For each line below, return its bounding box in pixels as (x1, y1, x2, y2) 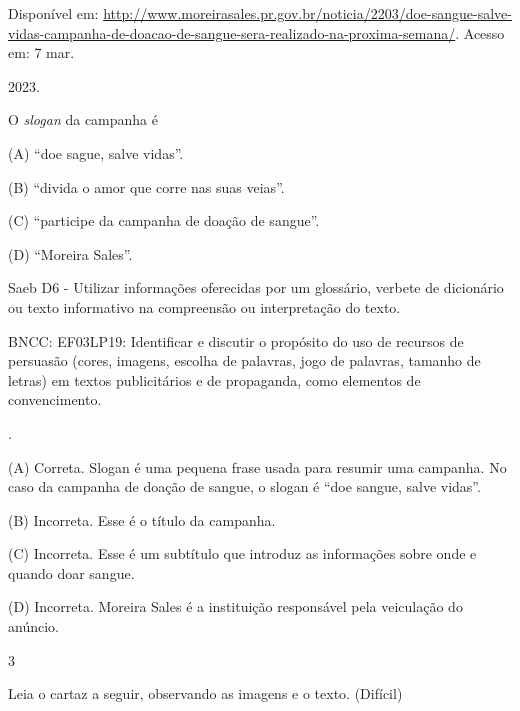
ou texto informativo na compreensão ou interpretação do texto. (8, 296, 401, 317)
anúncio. (8, 616, 59, 637)
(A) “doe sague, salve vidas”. (8, 142, 184, 163)
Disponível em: (8, 3, 99, 23)
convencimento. (8, 389, 102, 410)
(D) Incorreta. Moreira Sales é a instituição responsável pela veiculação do (8, 596, 463, 617)
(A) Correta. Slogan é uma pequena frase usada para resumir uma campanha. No (8, 456, 507, 477)
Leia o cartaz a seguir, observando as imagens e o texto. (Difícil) (8, 683, 403, 704)
